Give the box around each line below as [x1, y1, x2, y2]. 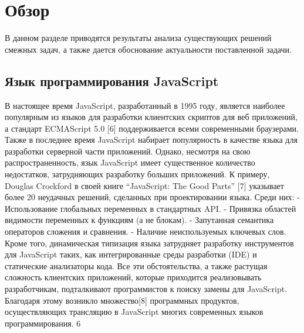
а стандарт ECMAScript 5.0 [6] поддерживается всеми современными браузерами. [5, 122, 299, 134]
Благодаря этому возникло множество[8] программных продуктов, [5, 294, 239, 306]
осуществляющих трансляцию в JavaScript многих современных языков [5, 305, 264, 318]
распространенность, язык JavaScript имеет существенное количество [5, 156, 255, 169]
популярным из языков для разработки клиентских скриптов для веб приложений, [5, 111, 298, 123]
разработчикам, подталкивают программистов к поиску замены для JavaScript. [5, 283, 288, 295]
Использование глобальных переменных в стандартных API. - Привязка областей [5, 202, 296, 214]
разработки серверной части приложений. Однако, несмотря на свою [5, 145, 251, 157]
